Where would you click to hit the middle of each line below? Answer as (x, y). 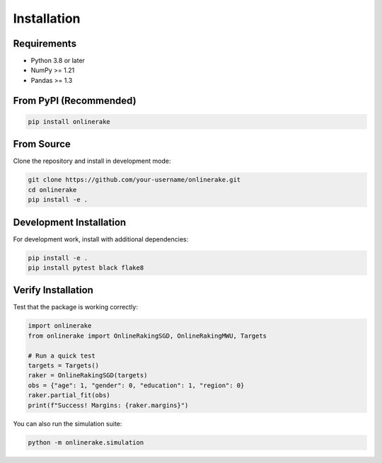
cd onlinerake (52, 190)
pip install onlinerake (69, 121)
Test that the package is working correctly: (75, 307)
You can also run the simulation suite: (68, 423)
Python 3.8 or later (58, 61)
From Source (42, 144)
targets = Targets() (63, 366)
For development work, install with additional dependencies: (101, 239)
